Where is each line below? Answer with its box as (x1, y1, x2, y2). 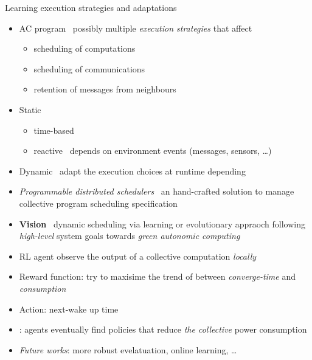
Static (19, 103, 41, 116)
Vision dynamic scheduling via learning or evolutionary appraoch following (19, 217, 305, 230)
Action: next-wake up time (19, 302, 119, 315)
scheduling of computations (33, 42, 136, 55)
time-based (33, 123, 74, 136)
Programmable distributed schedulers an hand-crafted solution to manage (19, 185, 294, 198)
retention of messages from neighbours (33, 83, 176, 95)
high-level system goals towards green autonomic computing (19, 229, 240, 242)
